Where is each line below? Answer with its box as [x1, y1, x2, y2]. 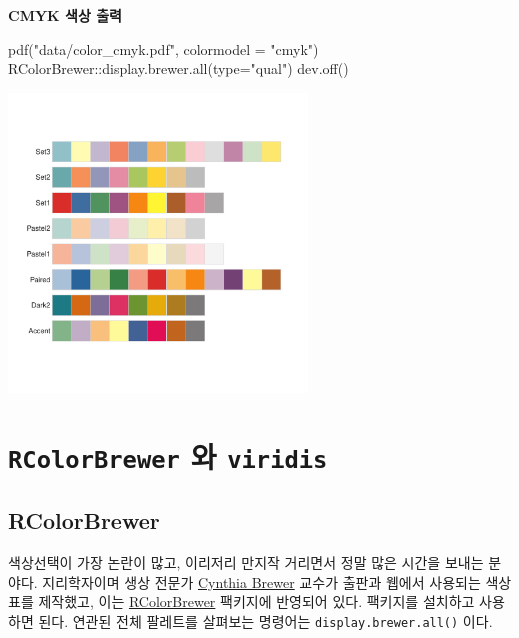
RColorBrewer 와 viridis [8, 435, 328, 476]
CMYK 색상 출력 [8, 5, 122, 25]
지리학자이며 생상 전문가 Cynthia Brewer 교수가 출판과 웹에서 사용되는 [42, 571, 481, 592]
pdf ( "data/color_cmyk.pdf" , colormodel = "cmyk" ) [8, 38, 319, 59]
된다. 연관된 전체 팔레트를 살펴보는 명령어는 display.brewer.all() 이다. [38, 610, 493, 631]
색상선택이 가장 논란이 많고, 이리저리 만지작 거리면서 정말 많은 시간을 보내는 [8, 552, 484, 573]
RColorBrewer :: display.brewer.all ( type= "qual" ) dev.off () [8, 58, 349, 79]
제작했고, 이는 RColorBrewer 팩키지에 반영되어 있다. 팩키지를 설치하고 [38, 591, 475, 612]
